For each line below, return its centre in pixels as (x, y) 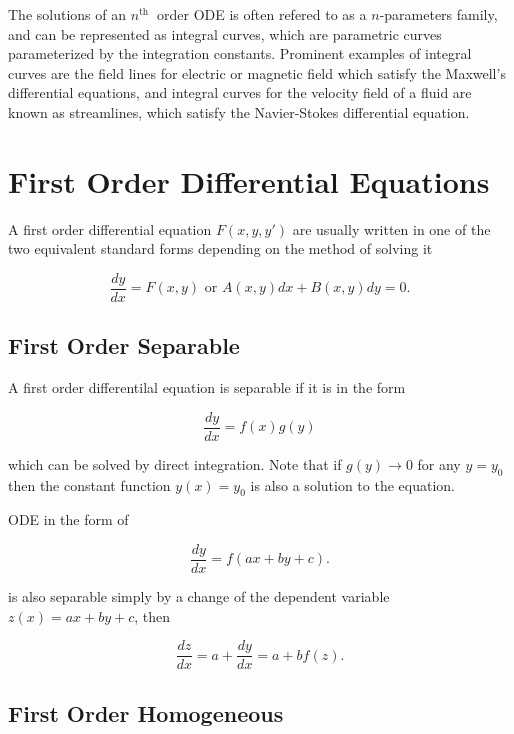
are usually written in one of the (391, 228)
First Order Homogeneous (146, 712)
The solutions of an (67, 14)
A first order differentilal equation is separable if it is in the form (207, 387)
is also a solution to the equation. (352, 484)
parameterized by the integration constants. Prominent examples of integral (240, 53)
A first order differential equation (110, 228)
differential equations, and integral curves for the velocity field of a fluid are (240, 92)
